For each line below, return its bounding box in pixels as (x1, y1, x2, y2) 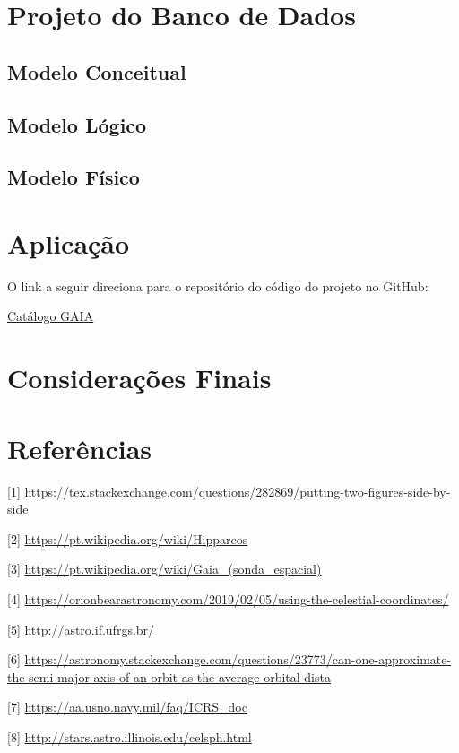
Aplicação (7, 224, 130, 261)
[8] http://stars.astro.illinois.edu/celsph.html (7, 727, 252, 746)
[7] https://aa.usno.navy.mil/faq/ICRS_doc (7, 697, 247, 716)
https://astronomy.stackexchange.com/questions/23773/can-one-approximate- (24, 650, 452, 669)
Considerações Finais (7, 359, 272, 396)
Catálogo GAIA (7, 307, 94, 325)
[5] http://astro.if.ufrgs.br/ (7, 619, 155, 638)
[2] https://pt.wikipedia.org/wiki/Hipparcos (7, 529, 248, 548)
